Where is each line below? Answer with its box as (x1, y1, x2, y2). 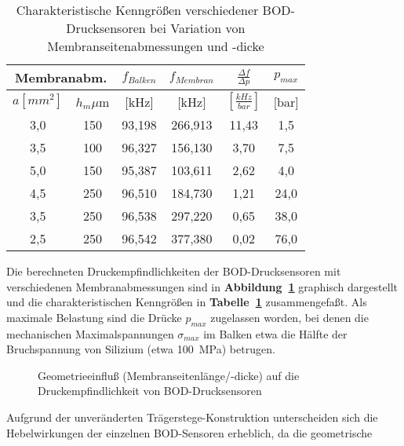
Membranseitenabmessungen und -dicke (47, 37, 264, 55)
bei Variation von (150, 19, 246, 37)
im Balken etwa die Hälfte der (203, 325, 348, 342)
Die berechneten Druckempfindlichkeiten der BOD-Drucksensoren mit (6, 263, 341, 279)
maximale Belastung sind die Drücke (6, 309, 182, 325)
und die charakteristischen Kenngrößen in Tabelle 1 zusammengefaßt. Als (6, 294, 367, 310)
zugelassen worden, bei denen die (210, 309, 369, 325)
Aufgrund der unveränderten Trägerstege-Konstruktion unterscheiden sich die (6, 408, 378, 425)
